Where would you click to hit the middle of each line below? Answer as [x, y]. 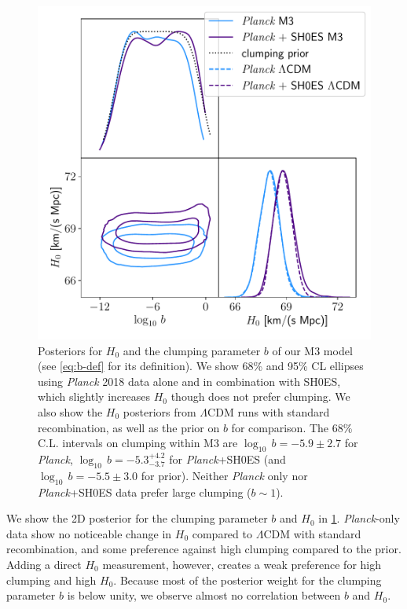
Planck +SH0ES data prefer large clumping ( [145, 492]
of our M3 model [312, 350]
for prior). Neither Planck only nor [224, 475]
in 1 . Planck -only [359, 518]
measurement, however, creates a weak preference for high [242, 564]
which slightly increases [94, 396]
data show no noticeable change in [89, 533]
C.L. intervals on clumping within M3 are [138, 443]
